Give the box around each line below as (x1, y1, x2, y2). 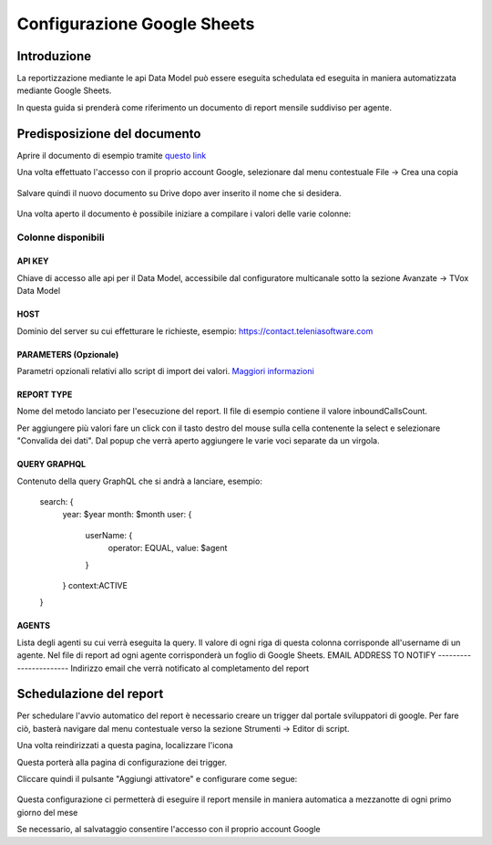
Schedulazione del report (16, 686, 164, 702)
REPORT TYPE (16, 389, 73, 401)
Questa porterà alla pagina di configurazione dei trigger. (16, 756, 228, 767)
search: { (39, 496, 74, 506)
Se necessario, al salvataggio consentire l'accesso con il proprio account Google (16, 824, 321, 835)
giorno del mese (16, 807, 78, 818)
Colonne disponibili (16, 231, 105, 244)
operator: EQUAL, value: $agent (108, 543, 228, 554)
